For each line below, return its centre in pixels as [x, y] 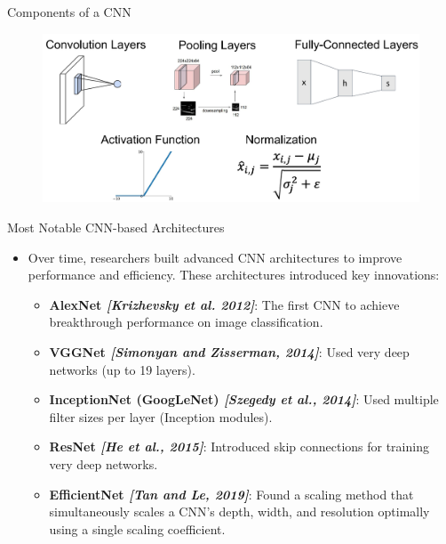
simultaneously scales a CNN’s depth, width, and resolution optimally [239, 512]
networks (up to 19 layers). [122, 369]
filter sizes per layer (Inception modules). [161, 416]
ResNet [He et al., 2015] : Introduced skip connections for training [239, 447]
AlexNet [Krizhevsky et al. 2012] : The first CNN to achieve [224, 304]
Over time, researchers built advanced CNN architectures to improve [215, 257]
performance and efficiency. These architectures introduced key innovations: [234, 275]
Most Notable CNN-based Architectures [116, 227]
